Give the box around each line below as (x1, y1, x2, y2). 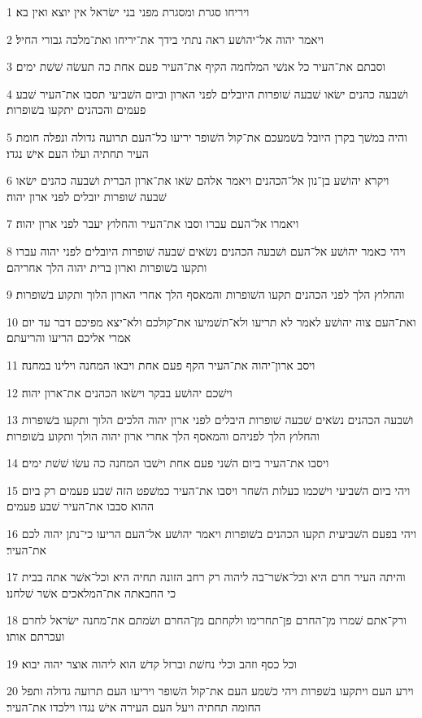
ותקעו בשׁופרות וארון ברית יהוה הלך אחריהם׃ (7, 258, 207, 275)
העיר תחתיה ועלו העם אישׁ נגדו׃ (7, 144, 149, 161)
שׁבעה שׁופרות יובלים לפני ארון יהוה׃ (7, 187, 167, 204)
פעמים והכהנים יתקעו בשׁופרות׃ (7, 101, 146, 118)
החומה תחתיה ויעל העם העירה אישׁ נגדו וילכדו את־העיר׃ (7, 698, 261, 715)
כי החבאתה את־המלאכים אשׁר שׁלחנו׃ (7, 584, 176, 601)
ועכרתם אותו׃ (7, 628, 65, 645)
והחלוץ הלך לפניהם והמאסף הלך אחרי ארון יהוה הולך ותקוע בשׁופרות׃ (7, 427, 320, 444)
